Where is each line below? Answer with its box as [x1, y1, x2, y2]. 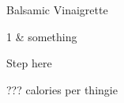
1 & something [6, 28, 77, 44]
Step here [6, 55, 52, 71]
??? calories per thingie [6, 81, 118, 97]
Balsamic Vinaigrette [6, 2, 108, 17]
